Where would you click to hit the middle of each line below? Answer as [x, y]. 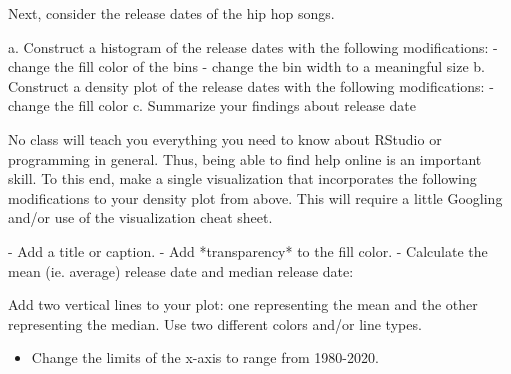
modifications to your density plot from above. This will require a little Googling [255, 197]
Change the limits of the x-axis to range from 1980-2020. [205, 357]
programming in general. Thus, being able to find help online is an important [245, 158]
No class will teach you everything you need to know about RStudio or [225, 138]
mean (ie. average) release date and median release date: [181, 270]
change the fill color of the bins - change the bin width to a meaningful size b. [246, 66]
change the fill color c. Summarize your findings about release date [212, 105]
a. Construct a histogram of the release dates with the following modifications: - [253, 46]
